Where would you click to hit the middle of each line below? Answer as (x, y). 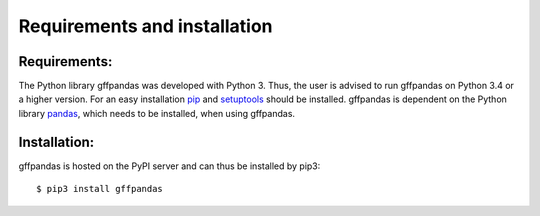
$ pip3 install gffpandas (100, 189)
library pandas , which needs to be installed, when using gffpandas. (156, 113)
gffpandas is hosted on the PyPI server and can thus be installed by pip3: (169, 166)
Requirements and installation (146, 26)
